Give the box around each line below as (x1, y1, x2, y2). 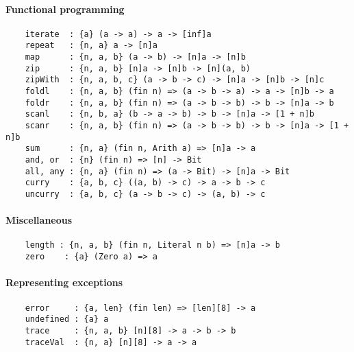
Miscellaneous (5, 213, 73, 227)
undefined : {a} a (25, 314, 109, 325)
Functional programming (5, 1, 125, 16)
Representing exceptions (5, 275, 123, 290)
